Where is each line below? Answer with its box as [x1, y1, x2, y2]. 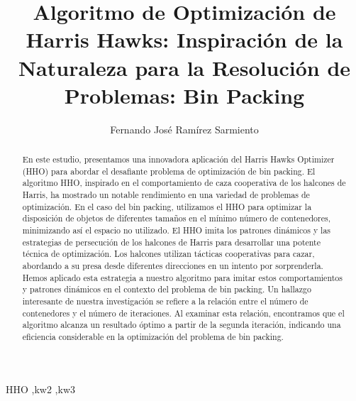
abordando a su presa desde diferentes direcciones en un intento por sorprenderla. [22, 259, 323, 271]
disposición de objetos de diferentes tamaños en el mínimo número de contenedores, [22, 212, 330, 224]
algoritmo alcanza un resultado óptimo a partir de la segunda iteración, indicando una [22, 319, 341, 331]
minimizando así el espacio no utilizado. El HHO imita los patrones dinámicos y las [22, 224, 331, 236]
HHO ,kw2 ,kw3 [6, 381, 75, 396]
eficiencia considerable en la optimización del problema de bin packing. [22, 330, 284, 342]
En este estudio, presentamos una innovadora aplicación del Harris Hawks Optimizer [22, 153, 335, 165]
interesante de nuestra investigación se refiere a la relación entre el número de [22, 295, 308, 307]
